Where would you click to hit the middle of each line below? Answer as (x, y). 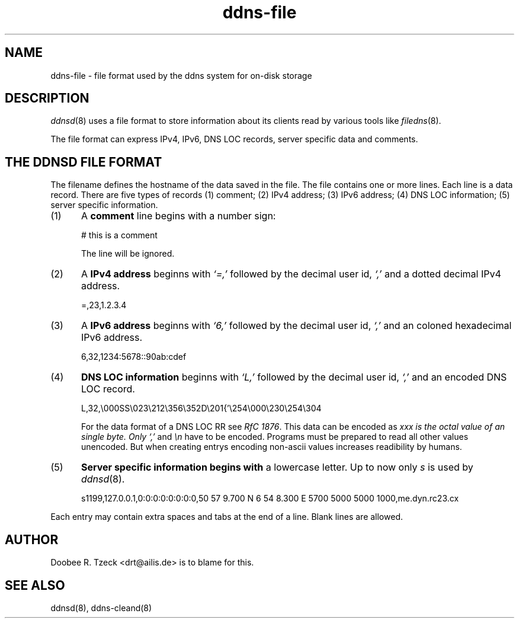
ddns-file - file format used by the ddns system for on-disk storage (181, 75)
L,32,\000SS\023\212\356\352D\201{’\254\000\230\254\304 (201, 408)
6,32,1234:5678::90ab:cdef (134, 357)
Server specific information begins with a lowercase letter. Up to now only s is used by (277, 467)
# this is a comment (119, 235)
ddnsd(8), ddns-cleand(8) (101, 608)
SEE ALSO (35, 585)
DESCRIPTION (47, 98)
